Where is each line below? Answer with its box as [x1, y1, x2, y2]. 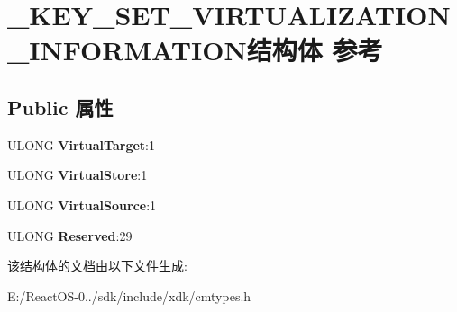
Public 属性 [7, 93, 114, 120]
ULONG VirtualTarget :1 [7, 135, 155, 154]
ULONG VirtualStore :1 [7, 165, 148, 184]
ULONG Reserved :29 [7, 226, 133, 245]
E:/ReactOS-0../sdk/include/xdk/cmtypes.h [7, 286, 251, 305]
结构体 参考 [246, 31, 383, 68]
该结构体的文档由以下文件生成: [7, 256, 187, 275]
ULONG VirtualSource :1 [7, 195, 157, 214]
